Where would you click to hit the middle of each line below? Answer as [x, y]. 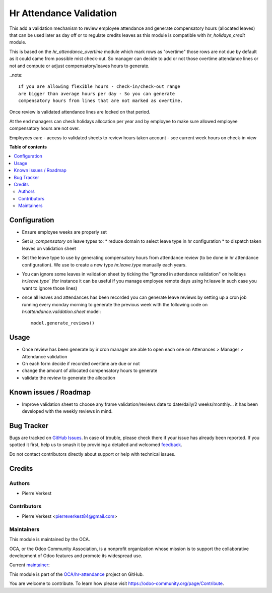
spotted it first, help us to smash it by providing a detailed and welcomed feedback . [96, 445]
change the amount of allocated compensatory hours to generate [90, 370]
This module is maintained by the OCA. [50, 540]
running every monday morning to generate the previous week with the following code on [115, 304]
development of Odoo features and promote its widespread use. [76, 556]
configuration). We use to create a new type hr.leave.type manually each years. [104, 264]
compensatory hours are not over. [45, 128]
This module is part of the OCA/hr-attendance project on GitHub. [77, 574]
